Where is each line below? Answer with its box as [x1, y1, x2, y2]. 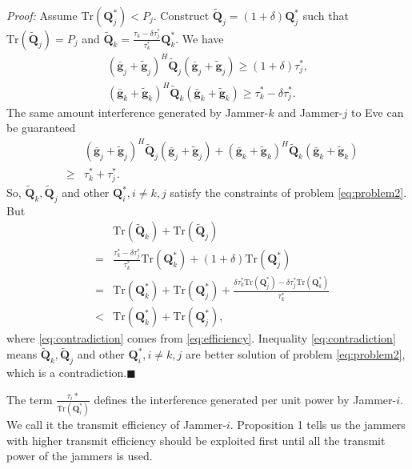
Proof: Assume [6, 7, 78, 23]
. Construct [153, 7, 210, 23]
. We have [175, 30, 224, 46]
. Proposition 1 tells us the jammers [230, 415, 406, 432]
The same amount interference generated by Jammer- [6, 103, 269, 120]
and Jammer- [278, 103, 343, 120]
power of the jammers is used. [6, 447, 153, 464]
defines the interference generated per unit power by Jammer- [94, 391, 397, 407]
